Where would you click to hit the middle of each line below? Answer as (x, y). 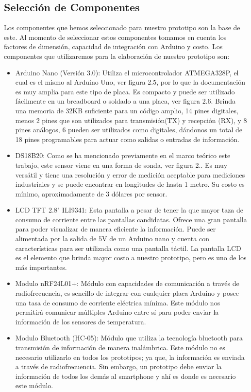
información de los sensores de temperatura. (81, 321)
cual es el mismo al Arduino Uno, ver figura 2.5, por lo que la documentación (130, 82)
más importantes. (41, 267)
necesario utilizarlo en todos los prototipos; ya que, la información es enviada (130, 357)
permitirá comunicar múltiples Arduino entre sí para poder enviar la (117, 312)
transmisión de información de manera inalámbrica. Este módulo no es (120, 347)
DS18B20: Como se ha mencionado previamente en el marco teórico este (123, 155)
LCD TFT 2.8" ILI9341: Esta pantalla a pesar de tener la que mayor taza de (129, 210)
